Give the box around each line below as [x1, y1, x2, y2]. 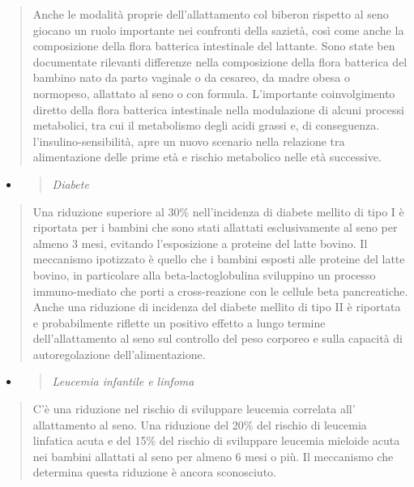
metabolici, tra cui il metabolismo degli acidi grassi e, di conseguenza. [32, 117, 380, 134]
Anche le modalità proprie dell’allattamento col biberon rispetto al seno [32, 6, 389, 22]
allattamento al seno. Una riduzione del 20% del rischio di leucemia [32, 416, 367, 433]
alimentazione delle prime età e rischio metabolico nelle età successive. [32, 148, 382, 165]
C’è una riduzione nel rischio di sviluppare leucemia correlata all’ [32, 400, 356, 417]
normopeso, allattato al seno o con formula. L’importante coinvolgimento [32, 84, 395, 101]
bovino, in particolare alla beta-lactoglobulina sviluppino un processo [32, 266, 376, 283]
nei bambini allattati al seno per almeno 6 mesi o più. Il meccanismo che [32, 447, 394, 464]
